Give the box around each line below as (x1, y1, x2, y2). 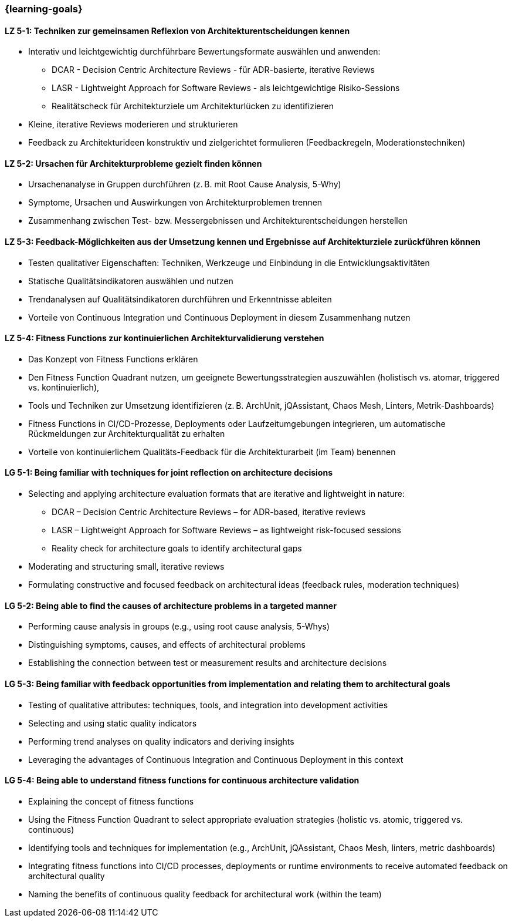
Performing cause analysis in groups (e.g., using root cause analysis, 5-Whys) (28, 621, 330, 632)
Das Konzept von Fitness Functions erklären (28, 354, 198, 364)
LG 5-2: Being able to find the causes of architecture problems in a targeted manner (5, 600, 337, 611)
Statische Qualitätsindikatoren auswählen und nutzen (28, 275, 233, 286)
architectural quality (28, 870, 105, 881)
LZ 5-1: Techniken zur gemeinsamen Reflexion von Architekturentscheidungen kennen (5, 25, 350, 36)
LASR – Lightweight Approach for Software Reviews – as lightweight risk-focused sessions (52, 525, 401, 536)
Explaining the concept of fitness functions (28, 796, 194, 806)
